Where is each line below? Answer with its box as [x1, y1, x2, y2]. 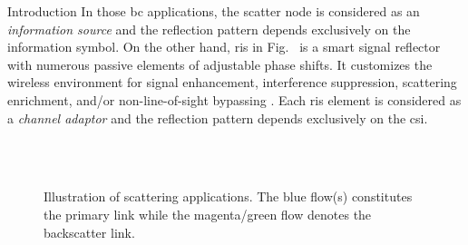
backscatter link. [44, 222, 135, 241]
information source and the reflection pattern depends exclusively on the [7, 19, 411, 38]
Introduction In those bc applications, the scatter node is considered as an [7, 2, 420, 20]
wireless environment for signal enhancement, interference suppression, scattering [7, 73, 457, 92]
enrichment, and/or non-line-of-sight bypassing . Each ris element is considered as [7, 90, 462, 109]
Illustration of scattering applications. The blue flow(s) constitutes [44, 187, 413, 206]
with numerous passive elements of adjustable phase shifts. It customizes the [7, 54, 433, 73]
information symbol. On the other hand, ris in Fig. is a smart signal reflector [7, 37, 441, 56]
